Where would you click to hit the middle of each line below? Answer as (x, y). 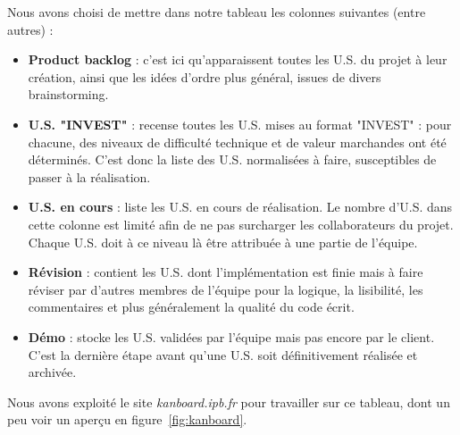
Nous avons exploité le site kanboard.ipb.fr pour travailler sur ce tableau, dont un (229, 402)
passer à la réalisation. (89, 176)
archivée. (52, 372)
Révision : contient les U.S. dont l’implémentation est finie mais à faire (226, 272)
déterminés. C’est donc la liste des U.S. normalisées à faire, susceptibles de (232, 159)
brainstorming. (68, 94)
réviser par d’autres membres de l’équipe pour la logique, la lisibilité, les (226, 289)
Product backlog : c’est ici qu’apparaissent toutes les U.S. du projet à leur (238, 59)
